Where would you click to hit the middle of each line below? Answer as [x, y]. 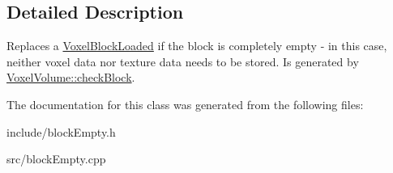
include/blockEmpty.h [61, 131]
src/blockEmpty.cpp [56, 159]
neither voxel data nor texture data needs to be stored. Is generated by [183, 61]
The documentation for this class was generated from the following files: [185, 104]
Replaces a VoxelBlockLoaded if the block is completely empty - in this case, [197, 46]
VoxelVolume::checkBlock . [71, 77]
